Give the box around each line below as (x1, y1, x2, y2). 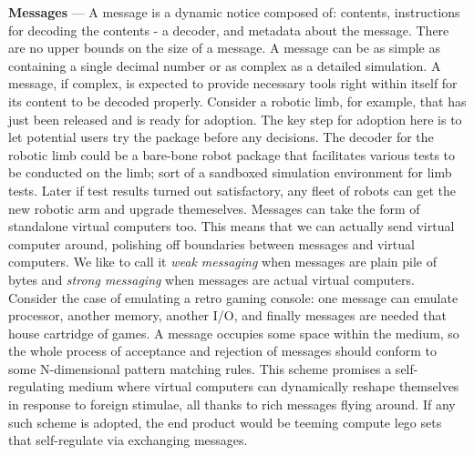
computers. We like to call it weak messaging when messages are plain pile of (8, 252, 438, 271)
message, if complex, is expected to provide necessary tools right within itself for (8, 74, 458, 93)
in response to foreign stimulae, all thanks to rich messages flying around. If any (8, 395, 456, 414)
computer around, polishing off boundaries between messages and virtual (8, 234, 415, 253)
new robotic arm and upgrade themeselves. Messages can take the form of (8, 198, 420, 217)
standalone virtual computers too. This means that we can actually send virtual (8, 217, 455, 236)
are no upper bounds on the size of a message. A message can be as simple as (8, 38, 440, 57)
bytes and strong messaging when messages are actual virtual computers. (8, 269, 415, 288)
